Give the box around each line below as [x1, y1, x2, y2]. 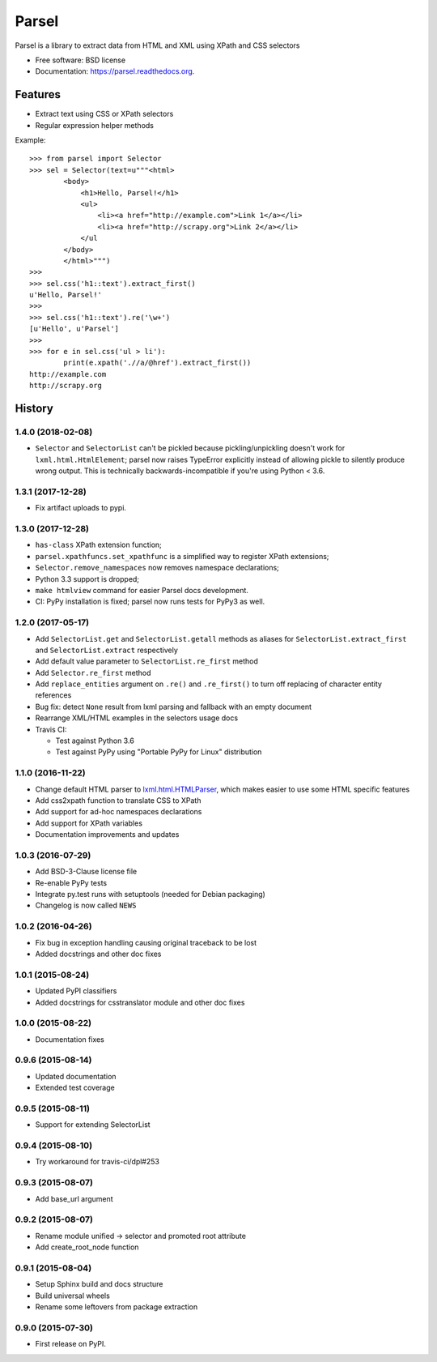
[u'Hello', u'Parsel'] [29, 324, 120, 334]
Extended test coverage [35, 1082, 115, 1093]
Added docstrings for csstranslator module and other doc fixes [35, 997, 245, 1007]
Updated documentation [35, 1071, 117, 1081]
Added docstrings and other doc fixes [35, 949, 162, 959]
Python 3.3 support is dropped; [35, 574, 140, 583]
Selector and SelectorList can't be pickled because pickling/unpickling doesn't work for [35, 443, 346, 453]
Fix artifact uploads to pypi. [35, 503, 127, 513]
